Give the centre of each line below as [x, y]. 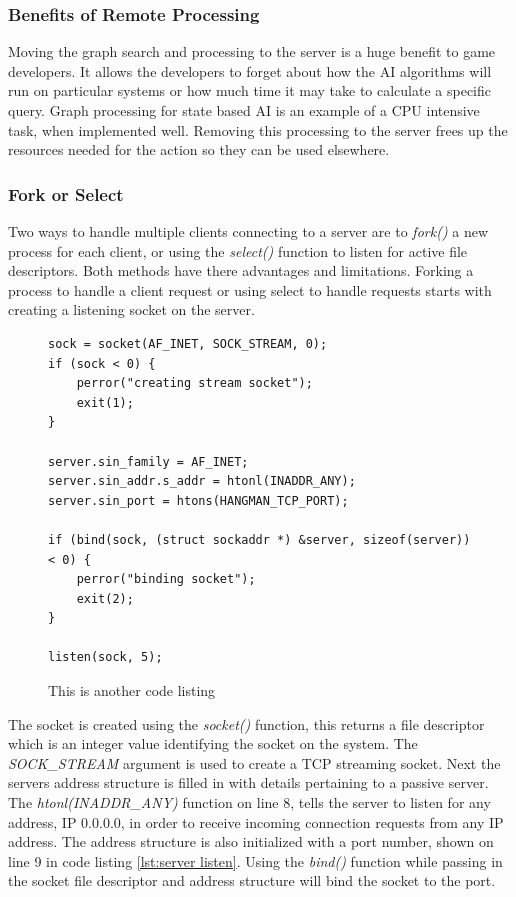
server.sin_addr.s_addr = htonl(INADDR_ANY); [202, 481]
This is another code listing [132, 690]
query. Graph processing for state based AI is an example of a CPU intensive [244, 110]
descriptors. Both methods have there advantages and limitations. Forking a [241, 270]
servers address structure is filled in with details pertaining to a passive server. [248, 782]
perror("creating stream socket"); [194, 383]
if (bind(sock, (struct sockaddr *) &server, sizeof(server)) [259, 539]
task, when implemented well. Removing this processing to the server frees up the [258, 129]
